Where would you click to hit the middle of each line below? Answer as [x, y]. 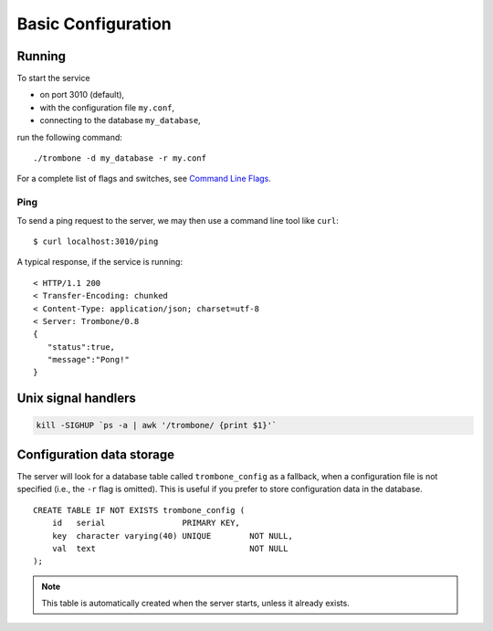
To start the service [53, 79]
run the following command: [70, 137]
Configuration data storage [96, 454]
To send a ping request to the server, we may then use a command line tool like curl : [178, 220]
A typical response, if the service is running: [100, 262]
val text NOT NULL [170, 548]
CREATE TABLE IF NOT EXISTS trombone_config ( [139, 510]
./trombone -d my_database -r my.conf [120, 158]
